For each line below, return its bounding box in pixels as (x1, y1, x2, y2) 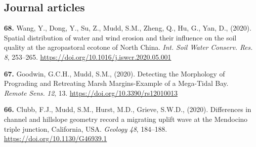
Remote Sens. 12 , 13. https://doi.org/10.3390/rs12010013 (4, 87, 178, 98)
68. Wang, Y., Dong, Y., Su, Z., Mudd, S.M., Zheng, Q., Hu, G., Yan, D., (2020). (4, 23, 252, 33)
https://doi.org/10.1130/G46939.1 (4, 133, 107, 144)
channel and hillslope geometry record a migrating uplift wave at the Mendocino (4, 113, 248, 124)
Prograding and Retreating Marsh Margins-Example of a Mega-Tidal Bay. (4, 78, 229, 88)
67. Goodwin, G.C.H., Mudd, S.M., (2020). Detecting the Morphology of (4, 68, 225, 78)
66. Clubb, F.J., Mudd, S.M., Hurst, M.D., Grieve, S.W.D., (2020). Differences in (4, 104, 252, 114)
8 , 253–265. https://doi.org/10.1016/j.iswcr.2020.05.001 (4, 51, 171, 62)
